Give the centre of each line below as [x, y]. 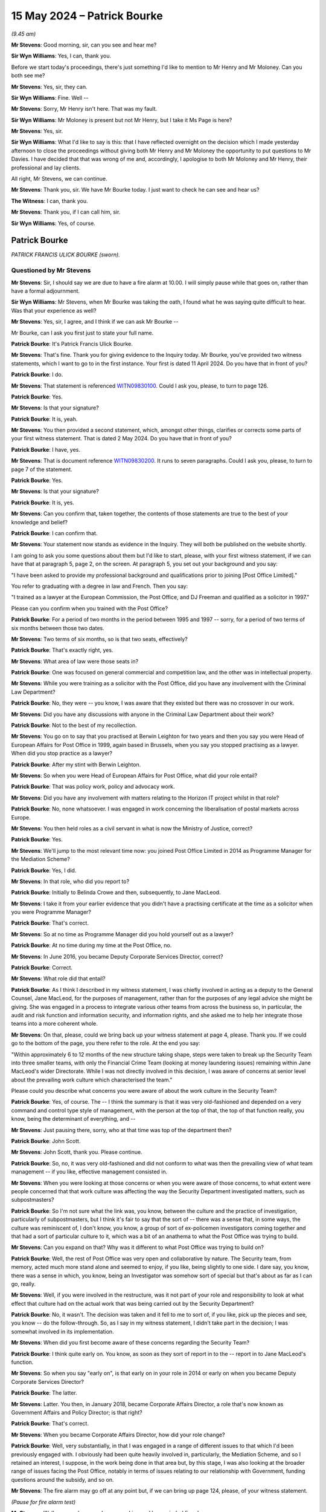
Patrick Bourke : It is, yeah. [44, 419]
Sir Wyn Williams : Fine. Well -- [50, 97]
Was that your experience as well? [54, 310]
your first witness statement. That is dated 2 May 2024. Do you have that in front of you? [121, 438]
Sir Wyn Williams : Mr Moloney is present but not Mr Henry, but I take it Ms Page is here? [122, 120]
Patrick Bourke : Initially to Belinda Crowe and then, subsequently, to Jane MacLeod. [116, 893]
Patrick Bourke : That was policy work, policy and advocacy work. [93, 787]
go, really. [24, 1284]
